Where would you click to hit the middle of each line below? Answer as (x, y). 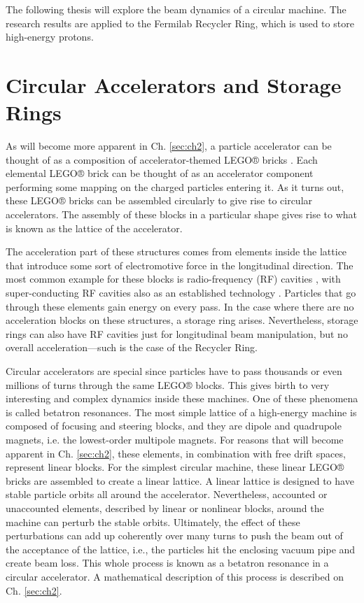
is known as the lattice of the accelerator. (94, 228)
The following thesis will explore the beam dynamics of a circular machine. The (176, 9)
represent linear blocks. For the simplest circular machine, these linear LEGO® (175, 467)
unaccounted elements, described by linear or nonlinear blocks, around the (165, 508)
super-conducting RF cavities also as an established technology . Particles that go (181, 293)
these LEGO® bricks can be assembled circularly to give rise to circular (159, 200)
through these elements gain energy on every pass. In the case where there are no (180, 306)
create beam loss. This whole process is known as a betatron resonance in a (167, 563)
